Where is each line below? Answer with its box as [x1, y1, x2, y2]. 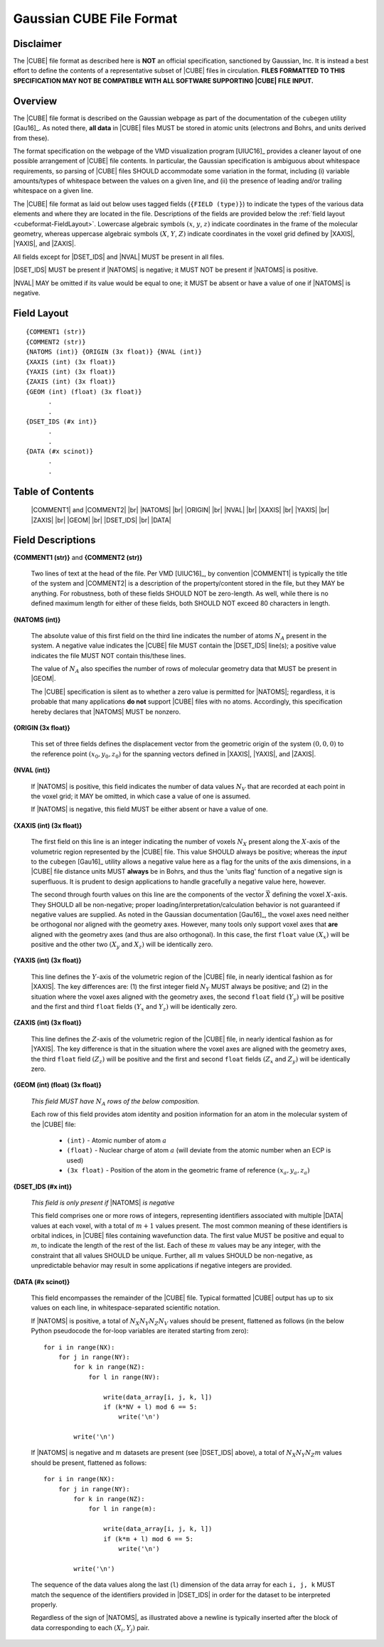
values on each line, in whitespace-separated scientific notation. [31, 1303, 220, 1312]
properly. [31, 1600, 58, 1609]
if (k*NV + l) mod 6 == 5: [103, 1402, 198, 1411]
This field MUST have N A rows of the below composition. [31, 1096, 200, 1107]
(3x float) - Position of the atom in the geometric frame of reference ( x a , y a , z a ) [66, 1166, 310, 1176]
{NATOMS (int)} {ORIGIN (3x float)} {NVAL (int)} [26, 348, 203, 356]
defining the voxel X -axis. [272, 890, 348, 899]
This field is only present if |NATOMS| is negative [31, 1198, 175, 1207]
